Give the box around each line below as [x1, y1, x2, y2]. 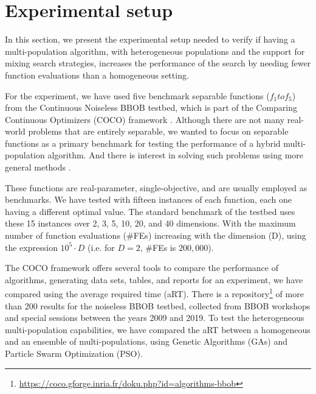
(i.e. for [88, 241, 115, 253]
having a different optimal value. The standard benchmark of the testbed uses [5, 205, 295, 217]
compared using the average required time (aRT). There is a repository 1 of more [5, 286, 304, 300]
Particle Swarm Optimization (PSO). [5, 347, 143, 360]
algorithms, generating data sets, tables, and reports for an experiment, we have [5, 273, 303, 286]
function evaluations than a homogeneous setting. [5, 68, 189, 81]
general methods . [5, 161, 71, 174]
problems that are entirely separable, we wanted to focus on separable [28, 125, 289, 138]
